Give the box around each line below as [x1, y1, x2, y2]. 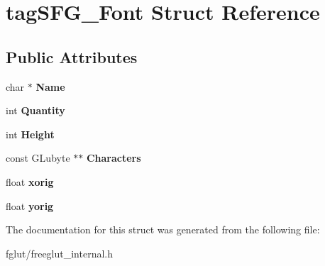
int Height [6, 126, 55, 141]
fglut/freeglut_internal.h [6, 245, 114, 260]
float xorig [6, 174, 54, 189]
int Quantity [6, 103, 65, 118]
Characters [86, 150, 141, 165]
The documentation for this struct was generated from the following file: [6, 222, 320, 237]
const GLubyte [6, 150, 70, 165]
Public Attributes [6, 45, 138, 67]
